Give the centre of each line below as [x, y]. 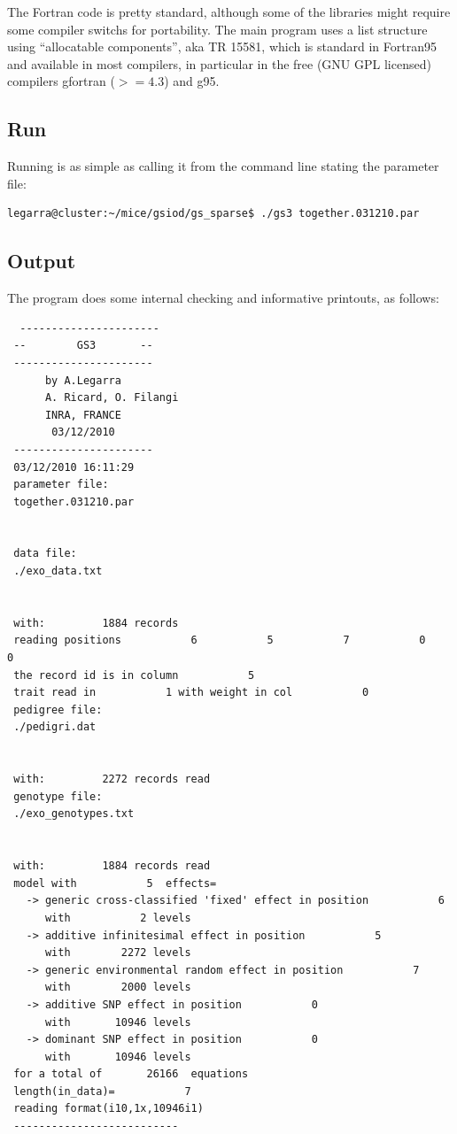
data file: [45, 554]
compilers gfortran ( [61, 81]
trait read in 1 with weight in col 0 [191, 693]
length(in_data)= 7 [102, 1091]
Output [42, 261]
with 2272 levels [118, 953]
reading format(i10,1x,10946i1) [108, 1109]
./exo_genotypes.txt [74, 814]
